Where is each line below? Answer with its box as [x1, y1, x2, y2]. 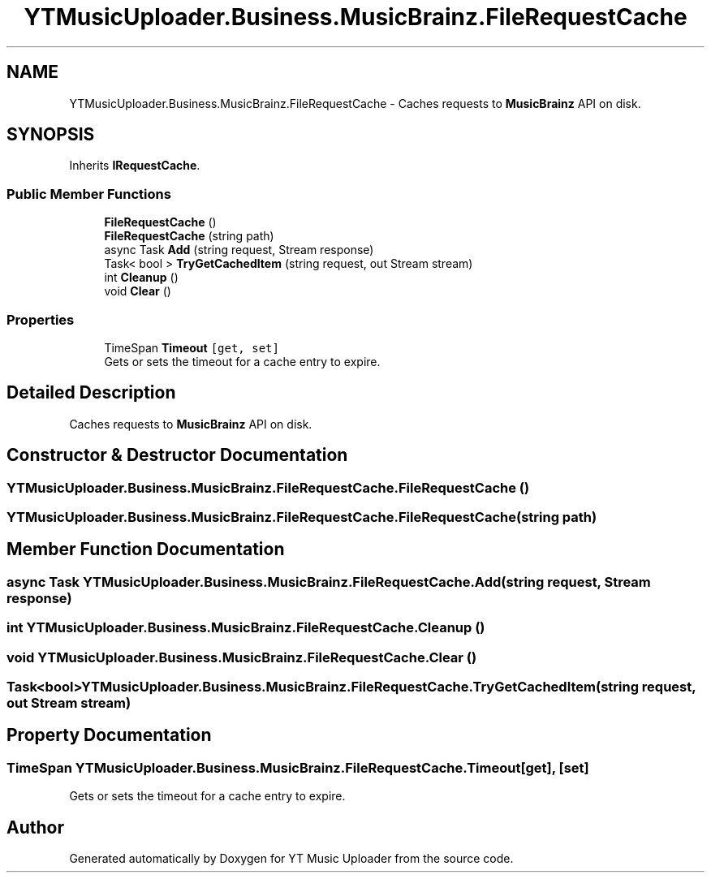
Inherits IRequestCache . [69, 158, 200, 173]
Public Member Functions [6, 185, 171, 202]
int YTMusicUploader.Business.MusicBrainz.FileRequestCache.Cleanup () [6, 619, 485, 636]
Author [6, 817, 64, 838]
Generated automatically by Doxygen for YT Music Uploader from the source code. [69, 851, 514, 866]
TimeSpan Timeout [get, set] [104, 340, 279, 355]
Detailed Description [6, 382, 176, 403]
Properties [6, 311, 75, 328]
